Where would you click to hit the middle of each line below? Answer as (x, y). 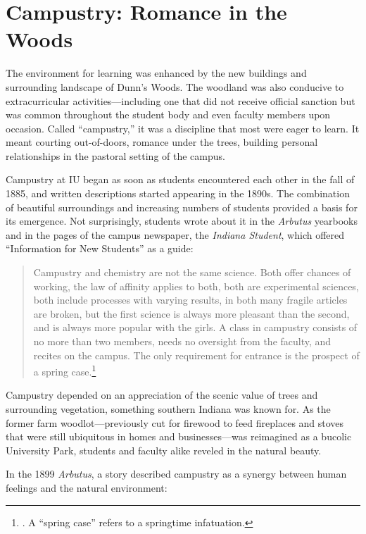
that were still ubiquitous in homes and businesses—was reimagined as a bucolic (179, 436)
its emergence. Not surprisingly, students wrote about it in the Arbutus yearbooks (182, 221)
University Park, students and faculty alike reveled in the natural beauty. (164, 450)
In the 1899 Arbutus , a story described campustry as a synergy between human (176, 474)
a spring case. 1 (65, 370)
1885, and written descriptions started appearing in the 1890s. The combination (178, 193)
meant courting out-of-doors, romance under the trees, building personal (162, 142)
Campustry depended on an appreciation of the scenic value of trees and (162, 395)
